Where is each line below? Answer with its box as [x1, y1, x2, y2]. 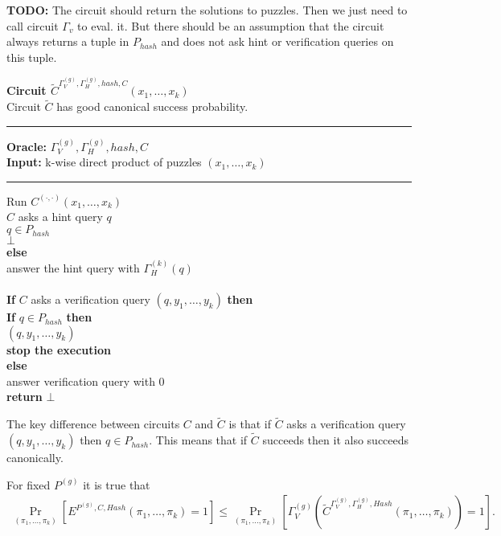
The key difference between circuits [6, 415, 180, 432]
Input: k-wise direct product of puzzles [6, 153, 202, 170]
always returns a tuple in [6, 33, 129, 50]
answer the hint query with [6, 259, 140, 276]
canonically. [6, 449, 64, 466]
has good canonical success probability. [56, 98, 248, 115]
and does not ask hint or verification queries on [161, 33, 394, 50]
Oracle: [6, 137, 47, 154]
